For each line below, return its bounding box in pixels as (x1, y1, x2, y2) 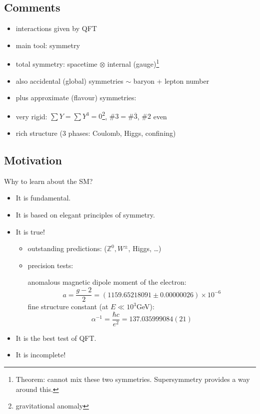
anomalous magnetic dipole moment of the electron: (27, 277, 186, 287)
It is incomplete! (15, 349, 66, 360)
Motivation (4, 152, 62, 168)
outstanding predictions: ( (27, 243, 107, 254)
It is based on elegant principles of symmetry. (15, 210, 155, 220)
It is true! (15, 226, 45, 237)
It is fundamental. (15, 192, 71, 203)
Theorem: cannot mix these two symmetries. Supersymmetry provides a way (15, 373, 250, 384)
